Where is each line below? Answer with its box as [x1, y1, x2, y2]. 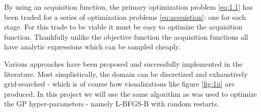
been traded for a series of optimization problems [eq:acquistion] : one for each [4, 11, 246, 22]
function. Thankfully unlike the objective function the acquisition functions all [4, 31, 248, 42]
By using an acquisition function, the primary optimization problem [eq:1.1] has [4, 2, 253, 12]
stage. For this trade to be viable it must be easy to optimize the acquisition [4, 21, 243, 32]
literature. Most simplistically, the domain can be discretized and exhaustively [4, 68, 248, 79]
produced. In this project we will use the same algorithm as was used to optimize [4, 88, 257, 99]
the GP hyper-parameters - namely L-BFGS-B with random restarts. [4, 98, 219, 109]
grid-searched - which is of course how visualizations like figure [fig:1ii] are [4, 78, 235, 89]
